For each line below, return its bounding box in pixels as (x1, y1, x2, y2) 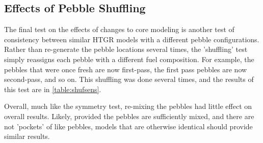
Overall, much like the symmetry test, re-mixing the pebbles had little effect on (4, 101, 252, 111)
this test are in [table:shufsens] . (4, 83, 101, 94)
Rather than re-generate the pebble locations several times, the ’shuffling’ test (4, 44, 248, 54)
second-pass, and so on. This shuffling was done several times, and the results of (4, 74, 254, 84)
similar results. (4, 131, 50, 141)
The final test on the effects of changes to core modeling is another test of (4, 24, 234, 35)
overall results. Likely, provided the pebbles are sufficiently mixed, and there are (4, 110, 254, 121)
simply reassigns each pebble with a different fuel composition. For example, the (4, 53, 254, 64)
